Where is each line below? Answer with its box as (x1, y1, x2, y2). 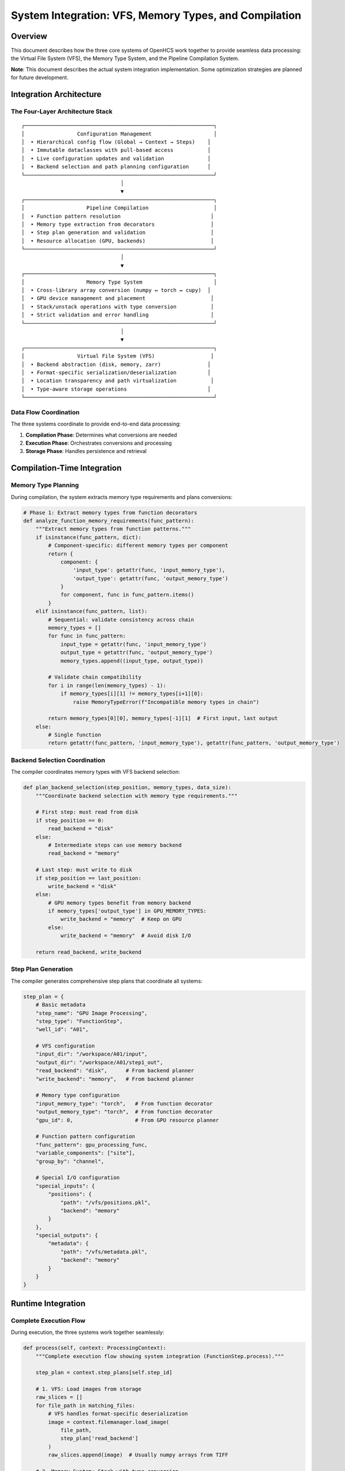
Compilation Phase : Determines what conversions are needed (25, 431, 177, 438)
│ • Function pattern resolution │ (21, 212, 214, 219)
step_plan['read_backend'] (60, 1435, 138, 1442)
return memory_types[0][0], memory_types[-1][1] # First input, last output (48, 715, 278, 722)
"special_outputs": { (35, 1232, 98, 1239)
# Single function (48, 731, 101, 738)
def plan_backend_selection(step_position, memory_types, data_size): (23, 784, 232, 791)
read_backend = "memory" (48, 850, 120, 857)
